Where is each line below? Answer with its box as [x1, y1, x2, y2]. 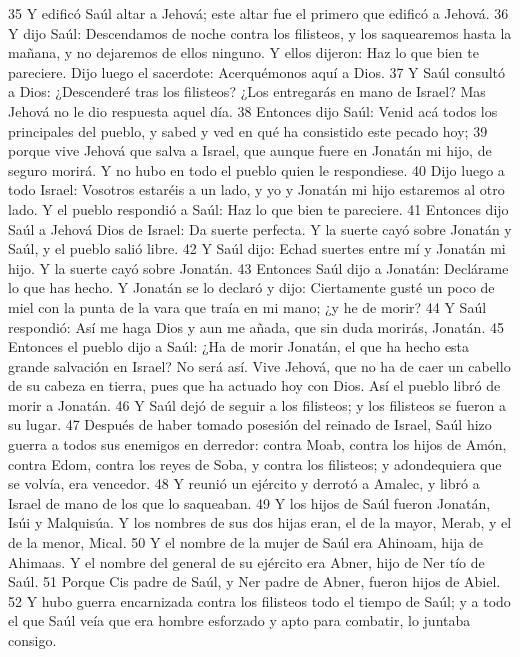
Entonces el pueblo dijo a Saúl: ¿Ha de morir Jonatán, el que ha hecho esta [8, 336, 470, 357]
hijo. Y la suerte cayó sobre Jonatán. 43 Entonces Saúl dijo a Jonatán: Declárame [8, 257, 509, 278]
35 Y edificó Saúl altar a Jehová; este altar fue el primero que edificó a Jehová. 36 [8, 3, 509, 23]
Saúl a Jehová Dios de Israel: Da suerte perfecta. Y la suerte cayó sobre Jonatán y [8, 218, 512, 239]
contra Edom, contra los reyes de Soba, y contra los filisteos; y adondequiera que [8, 453, 502, 474]
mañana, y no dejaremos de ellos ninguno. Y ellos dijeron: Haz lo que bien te [8, 42, 479, 63]
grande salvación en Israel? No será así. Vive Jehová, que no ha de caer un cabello [8, 355, 511, 376]
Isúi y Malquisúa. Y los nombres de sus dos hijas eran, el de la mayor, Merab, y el [8, 512, 512, 533]
